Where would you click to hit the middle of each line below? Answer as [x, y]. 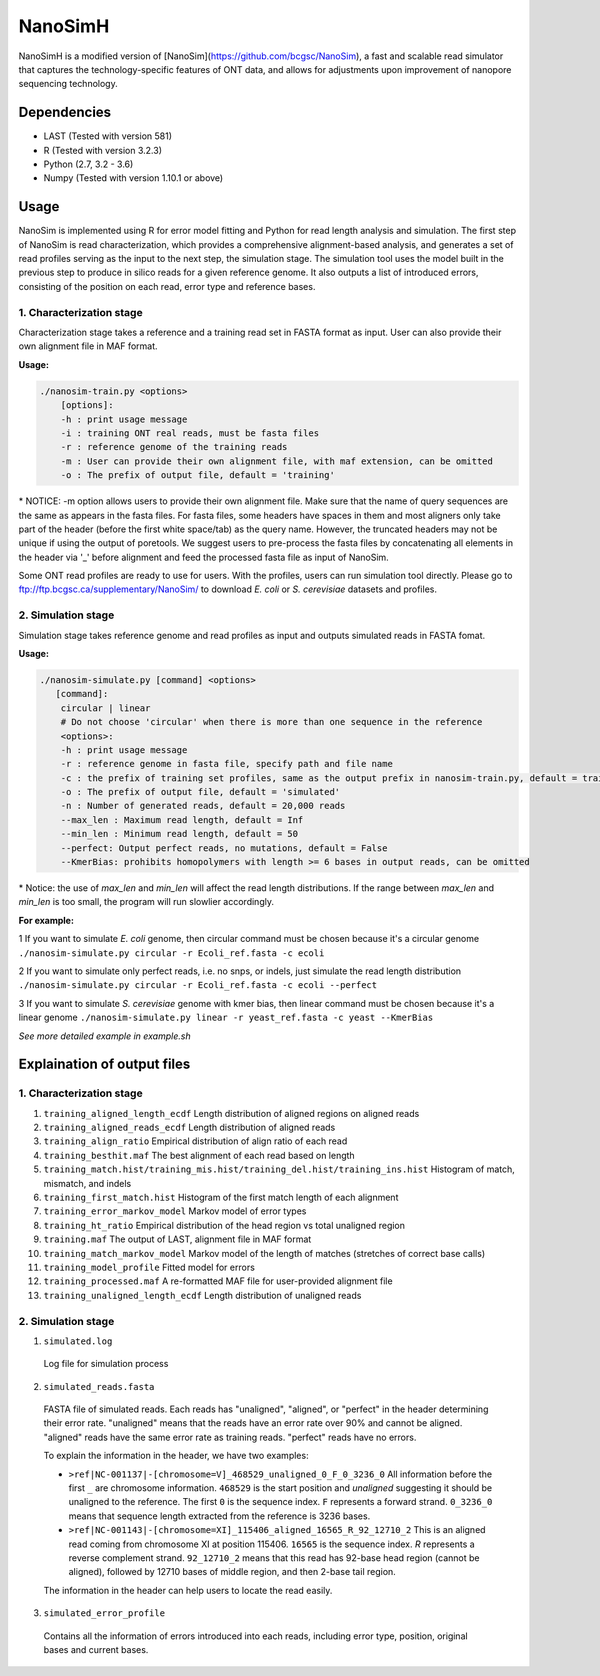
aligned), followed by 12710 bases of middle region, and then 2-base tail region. [232, 1572]
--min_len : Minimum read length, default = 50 [179, 834]
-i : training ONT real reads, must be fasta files [190, 433]
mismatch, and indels [87, 1183]
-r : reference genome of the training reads [174, 447]
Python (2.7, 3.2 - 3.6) [88, 164]
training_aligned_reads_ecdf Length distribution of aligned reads [189, 1127]
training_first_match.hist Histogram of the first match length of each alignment [221, 1197]
